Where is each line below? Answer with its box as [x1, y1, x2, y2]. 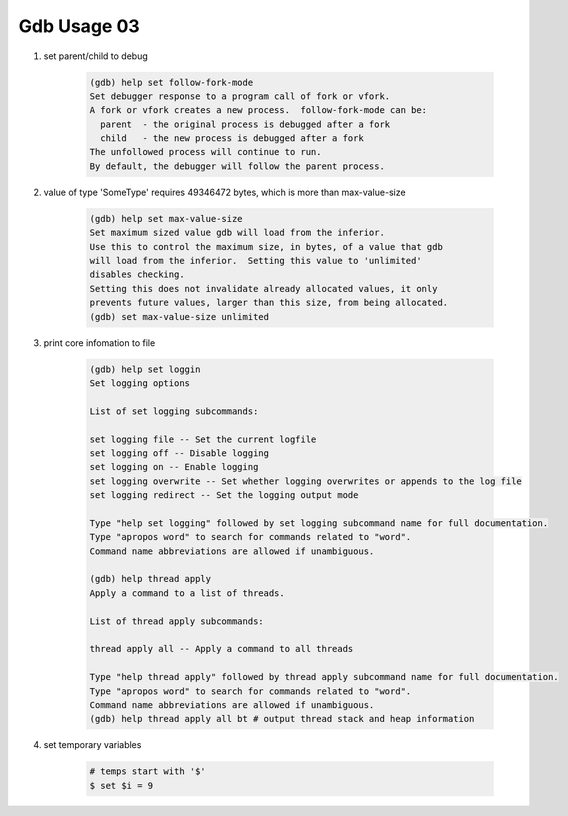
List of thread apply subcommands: [89, 615, 264, 627]
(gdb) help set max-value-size [89, 213, 244, 224]
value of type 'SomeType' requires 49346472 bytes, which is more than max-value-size [43, 186, 406, 198]
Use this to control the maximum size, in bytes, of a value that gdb [89, 241, 444, 252]
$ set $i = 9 [89, 780, 154, 791]
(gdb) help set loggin [89, 363, 201, 375]
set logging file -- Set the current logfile [89, 433, 317, 445]
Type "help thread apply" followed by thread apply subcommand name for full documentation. [89, 671, 559, 683]
